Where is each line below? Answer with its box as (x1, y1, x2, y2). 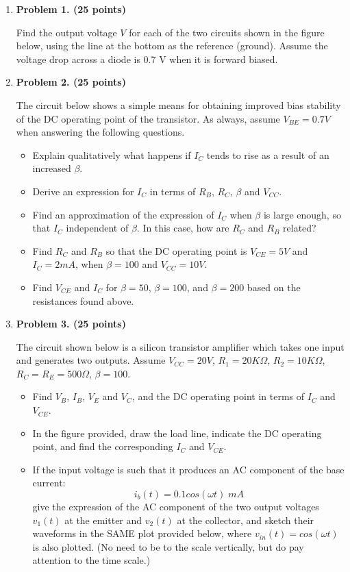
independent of (66, 221, 129, 235)
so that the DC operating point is (105, 243, 247, 258)
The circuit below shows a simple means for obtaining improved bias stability (16, 97, 341, 112)
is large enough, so (263, 207, 341, 221)
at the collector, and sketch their (177, 512, 314, 527)
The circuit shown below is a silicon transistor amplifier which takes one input (16, 339, 345, 353)
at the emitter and (64, 512, 142, 527)
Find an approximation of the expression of (32, 207, 214, 221)
